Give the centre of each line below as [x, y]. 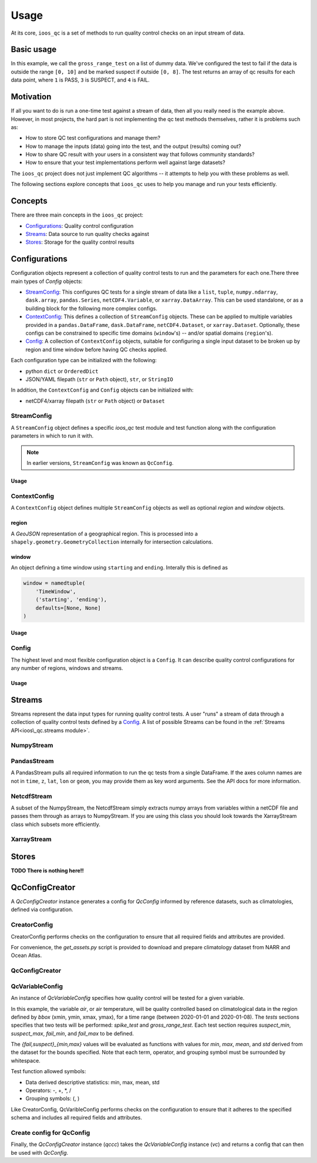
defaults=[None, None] [68, 608]
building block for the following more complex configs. [92, 308]
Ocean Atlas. [26, 955]
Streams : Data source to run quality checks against [87, 234]
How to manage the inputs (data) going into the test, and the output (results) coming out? [133, 146]
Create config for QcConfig [50, 1132]
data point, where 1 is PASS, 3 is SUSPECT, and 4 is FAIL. [80, 80]
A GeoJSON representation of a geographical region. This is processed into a [104, 534]
